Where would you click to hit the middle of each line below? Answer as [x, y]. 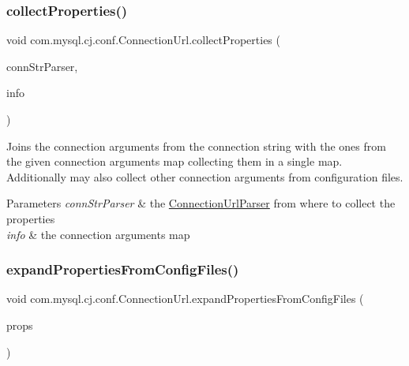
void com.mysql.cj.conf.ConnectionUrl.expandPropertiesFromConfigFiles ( [185, 299]
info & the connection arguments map [98, 234]
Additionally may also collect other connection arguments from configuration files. [205, 176]
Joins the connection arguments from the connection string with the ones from [196, 146]
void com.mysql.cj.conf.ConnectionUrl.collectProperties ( [143, 40]
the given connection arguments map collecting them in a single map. [174, 161]
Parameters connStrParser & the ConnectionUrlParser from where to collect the [201, 203]
